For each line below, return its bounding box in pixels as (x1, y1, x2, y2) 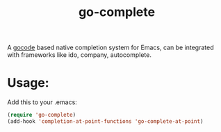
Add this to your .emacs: (7, 98, 78, 106)
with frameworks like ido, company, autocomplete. (7, 51, 152, 59)
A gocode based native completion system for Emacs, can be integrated (7, 43, 214, 52)
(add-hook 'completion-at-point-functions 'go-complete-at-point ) (7, 118, 204, 125)
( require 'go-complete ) (7, 112, 76, 119)
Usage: (7, 75, 50, 91)
